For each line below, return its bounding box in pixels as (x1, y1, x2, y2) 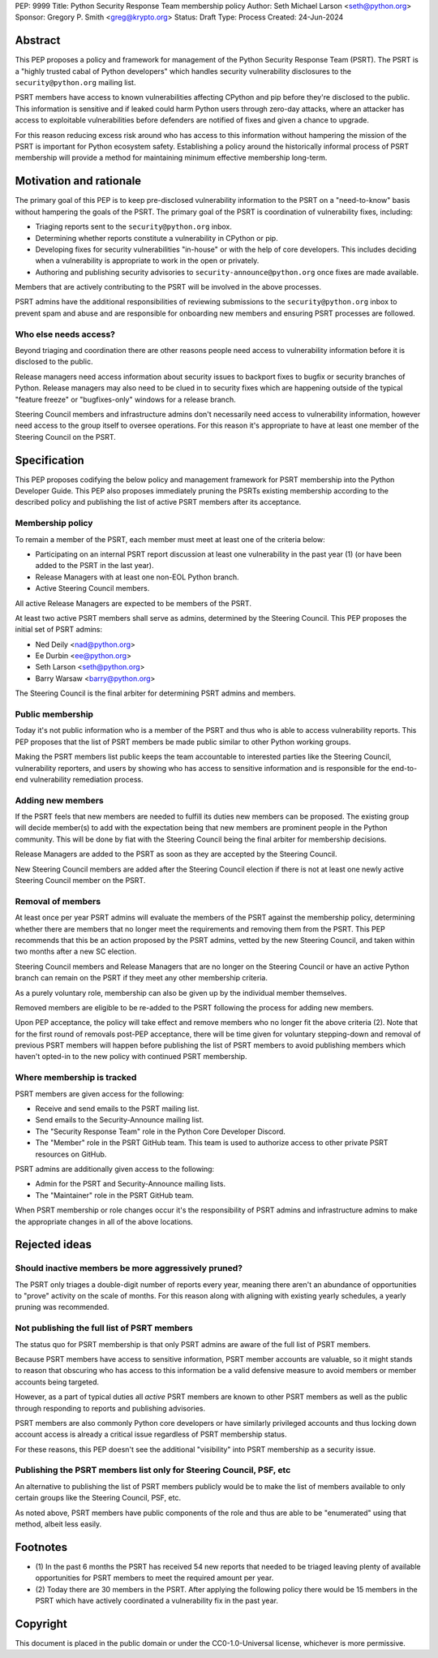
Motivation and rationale (15, 174, 142, 188)
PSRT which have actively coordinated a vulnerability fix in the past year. (35, 1596, 279, 1606)
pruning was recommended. (15, 1303, 109, 1312)
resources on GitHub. (35, 1149, 107, 1159)
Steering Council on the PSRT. (15, 432, 117, 441)
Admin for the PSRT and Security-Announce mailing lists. (35, 1179, 226, 1189)
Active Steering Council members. (35, 584, 150, 593)
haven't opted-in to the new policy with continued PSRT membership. (15, 1052, 247, 1062)
